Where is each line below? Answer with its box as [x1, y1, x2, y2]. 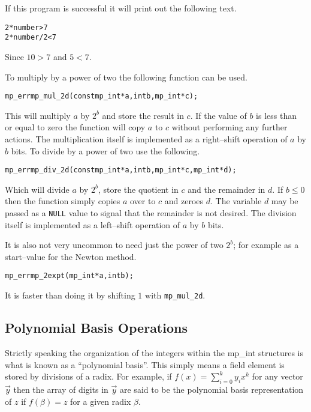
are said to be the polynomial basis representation [120, 383, 304, 395]
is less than [256, 109, 297, 121]
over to [130, 195, 156, 207]
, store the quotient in [98, 183, 179, 195]
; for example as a [233, 238, 299, 251]
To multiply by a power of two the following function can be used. [5, 70, 247, 83]
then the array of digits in [13, 383, 108, 395]
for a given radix [70, 395, 131, 407]
